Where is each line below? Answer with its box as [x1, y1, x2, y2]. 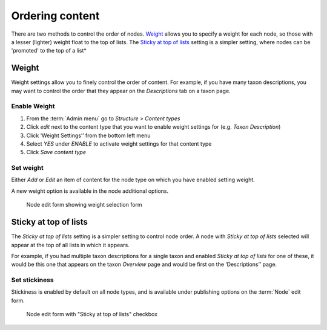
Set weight [11, 164, 44, 172]
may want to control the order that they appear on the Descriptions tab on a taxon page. [11, 87, 231, 94]
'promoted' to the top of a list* [11, 47, 87, 54]
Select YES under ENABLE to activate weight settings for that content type [26, 140, 212, 147]
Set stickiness [11, 276, 54, 284]
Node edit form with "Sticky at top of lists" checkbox [26, 311, 157, 318]
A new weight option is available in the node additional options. [11, 187, 169, 195]
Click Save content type [26, 149, 86, 156]
